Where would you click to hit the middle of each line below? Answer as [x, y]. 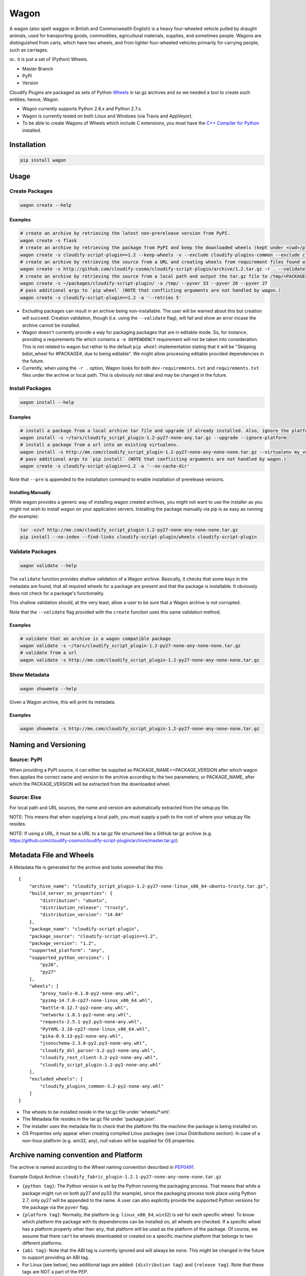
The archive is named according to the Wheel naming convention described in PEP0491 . [102, 1167]
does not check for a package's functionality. [57, 593]
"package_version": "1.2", [63, 943]
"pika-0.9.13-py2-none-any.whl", [82, 1036]
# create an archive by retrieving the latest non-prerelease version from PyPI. [125, 233]
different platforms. [42, 1243]
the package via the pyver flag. [56, 1208]
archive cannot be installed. [51, 325]
